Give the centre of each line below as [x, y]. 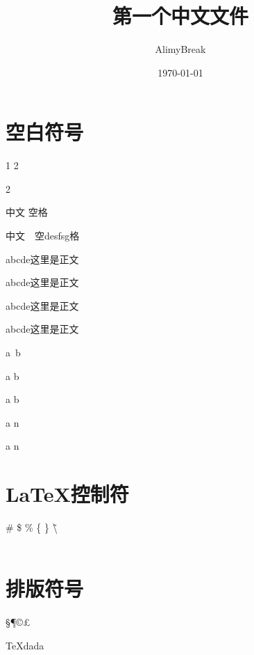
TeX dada [25, 645]
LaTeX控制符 [67, 494]
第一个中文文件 [180, 16]
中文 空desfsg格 [43, 236]
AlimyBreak [180, 49]
